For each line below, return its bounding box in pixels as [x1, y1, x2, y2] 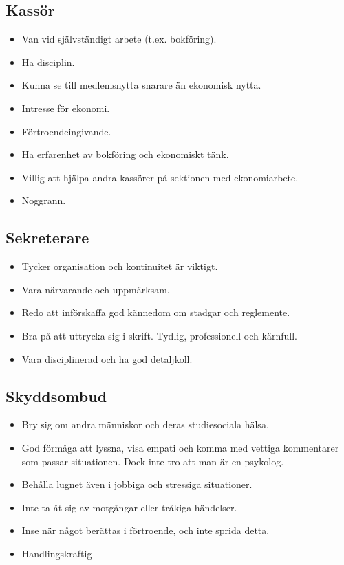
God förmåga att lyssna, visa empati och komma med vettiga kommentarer [21, 440, 339, 454]
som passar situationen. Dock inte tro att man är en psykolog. [21, 454, 284, 468]
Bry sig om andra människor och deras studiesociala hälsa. [21, 417, 269, 432]
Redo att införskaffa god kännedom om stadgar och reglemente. [21, 305, 290, 320]
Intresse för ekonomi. [21, 100, 110, 115]
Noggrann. [21, 193, 66, 208]
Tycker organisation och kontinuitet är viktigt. [21, 259, 218, 274]
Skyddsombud [6, 385, 107, 406]
